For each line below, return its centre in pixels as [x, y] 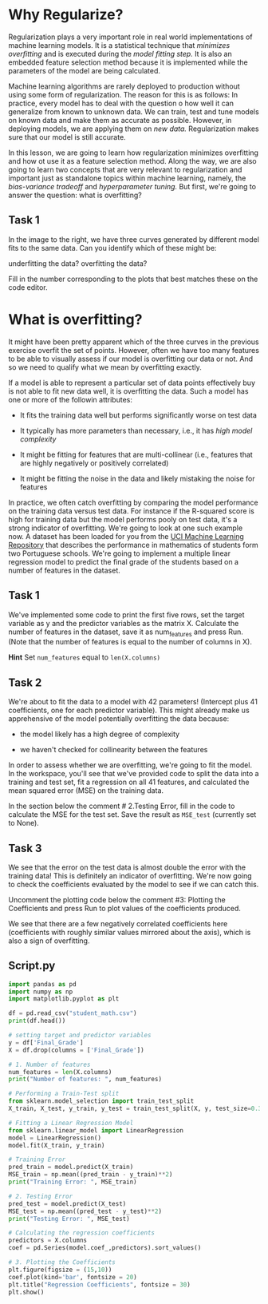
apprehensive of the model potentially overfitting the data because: [119, 719]
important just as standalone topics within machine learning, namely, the [127, 178]
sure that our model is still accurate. [67, 137]
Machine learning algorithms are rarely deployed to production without [124, 86]
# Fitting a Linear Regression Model [71, 1123]
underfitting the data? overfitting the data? [78, 263]
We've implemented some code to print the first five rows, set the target [126, 614]
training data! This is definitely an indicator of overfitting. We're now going [130, 875]
